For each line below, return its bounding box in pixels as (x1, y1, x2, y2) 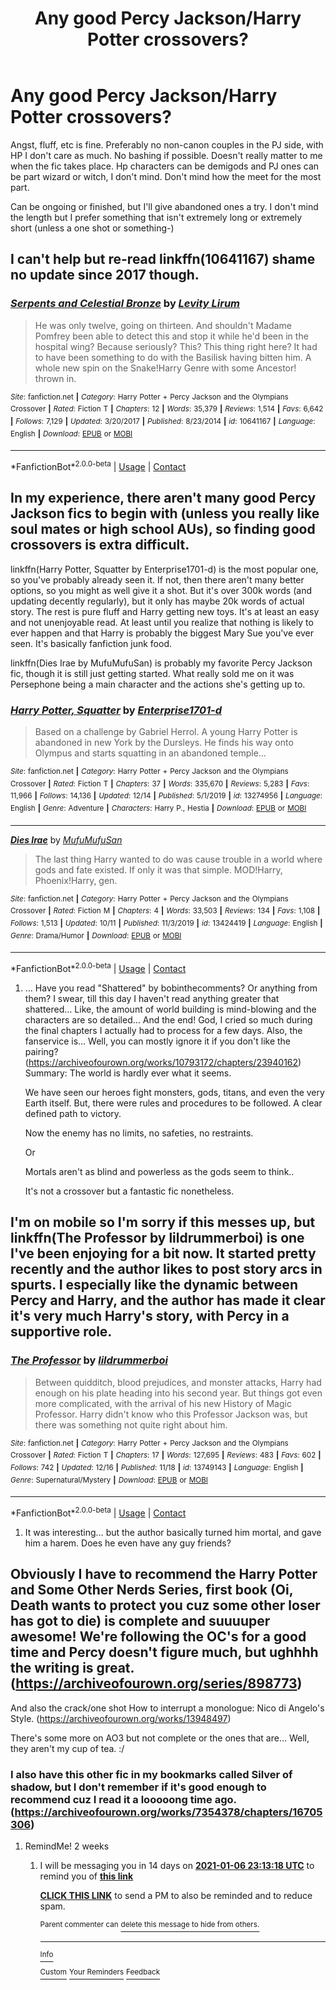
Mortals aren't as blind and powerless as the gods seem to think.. (24, 1165, 295, 1177)
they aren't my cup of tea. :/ (10, 1742, 125, 1754)
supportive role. (10, 1323, 113, 1341)
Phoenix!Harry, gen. (34, 874, 118, 886)
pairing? (24, 1045, 59, 1057)
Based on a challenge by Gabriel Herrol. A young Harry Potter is (34, 726, 298, 738)
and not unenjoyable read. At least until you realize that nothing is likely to (10, 616, 314, 628)
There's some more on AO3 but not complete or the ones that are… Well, (10, 1732, 310, 1744)
